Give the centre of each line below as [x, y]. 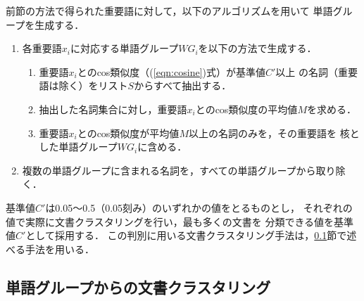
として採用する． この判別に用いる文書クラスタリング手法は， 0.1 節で [186, 235]
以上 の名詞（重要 [317, 71]
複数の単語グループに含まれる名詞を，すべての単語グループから [169, 170]
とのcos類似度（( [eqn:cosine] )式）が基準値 [171, 71]
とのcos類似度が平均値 [128, 133]
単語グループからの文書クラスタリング [138, 287]
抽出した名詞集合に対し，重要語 [113, 109]
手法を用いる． [59, 249]
